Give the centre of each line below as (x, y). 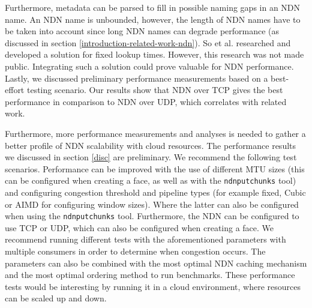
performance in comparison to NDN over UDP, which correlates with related (146, 101)
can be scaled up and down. (56, 298)
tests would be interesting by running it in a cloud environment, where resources (153, 286)
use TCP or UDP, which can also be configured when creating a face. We (139, 227)
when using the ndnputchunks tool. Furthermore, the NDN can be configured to (152, 216)
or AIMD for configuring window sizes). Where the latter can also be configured (152, 204)
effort (15, 90)
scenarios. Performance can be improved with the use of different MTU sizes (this (155, 168)
